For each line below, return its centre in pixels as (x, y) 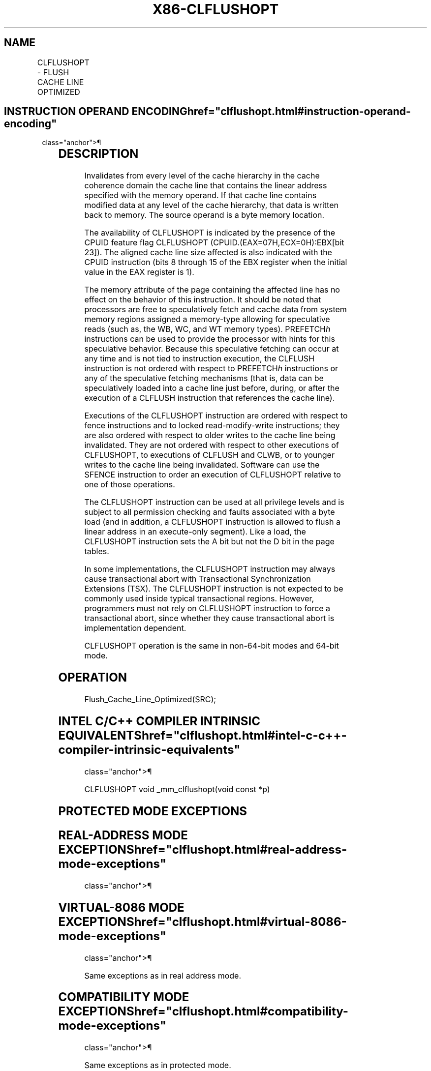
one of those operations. (130, 485)
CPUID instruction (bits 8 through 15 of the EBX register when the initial (216, 262)
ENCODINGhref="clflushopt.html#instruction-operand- (271, 112)
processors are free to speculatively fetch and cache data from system (215, 310)
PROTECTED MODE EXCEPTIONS (153, 811)
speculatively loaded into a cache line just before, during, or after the (212, 388)
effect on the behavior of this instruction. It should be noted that (203, 300)
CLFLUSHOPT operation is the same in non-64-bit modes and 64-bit (212, 646)
